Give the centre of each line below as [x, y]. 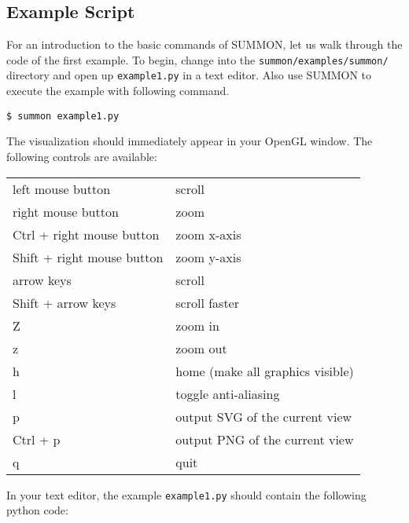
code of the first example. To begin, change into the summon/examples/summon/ [197, 59]
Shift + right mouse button [88, 257]
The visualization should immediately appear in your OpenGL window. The [190, 141]
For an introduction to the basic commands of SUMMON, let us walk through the [204, 44]
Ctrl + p [37, 439]
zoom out [201, 348]
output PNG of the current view [265, 439]
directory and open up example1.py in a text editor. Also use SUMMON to [189, 75]
